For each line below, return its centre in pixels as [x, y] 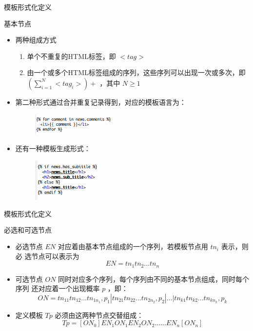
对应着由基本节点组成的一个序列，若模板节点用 [133, 246]
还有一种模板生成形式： [53, 148]
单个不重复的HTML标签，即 [71, 56]
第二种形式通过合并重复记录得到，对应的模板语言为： [101, 102]
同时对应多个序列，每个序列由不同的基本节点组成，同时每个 [154, 279]
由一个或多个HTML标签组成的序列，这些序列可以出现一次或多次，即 [136, 72]
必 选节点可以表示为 [47, 256]
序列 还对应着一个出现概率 [58, 288]
